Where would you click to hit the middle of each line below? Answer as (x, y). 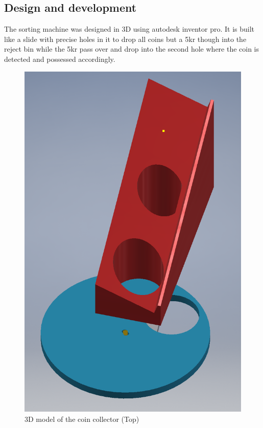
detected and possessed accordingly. (60, 59)
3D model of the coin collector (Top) (82, 419)
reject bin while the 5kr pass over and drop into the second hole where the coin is (132, 49)
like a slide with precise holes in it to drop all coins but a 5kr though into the (125, 39)
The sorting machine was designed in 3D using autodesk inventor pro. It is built (129, 29)
